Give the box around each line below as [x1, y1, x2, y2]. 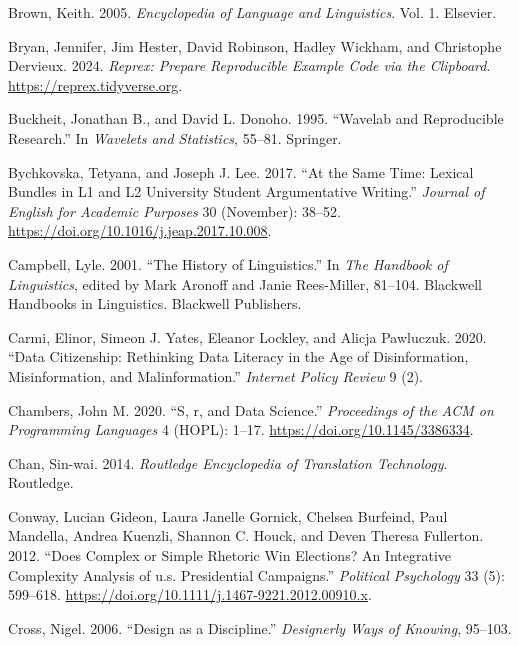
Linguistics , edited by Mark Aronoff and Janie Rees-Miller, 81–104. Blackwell [8, 273, 482, 294]
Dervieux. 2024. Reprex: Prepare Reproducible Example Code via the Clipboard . [8, 55, 491, 76]
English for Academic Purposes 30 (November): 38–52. [8, 200, 341, 221]
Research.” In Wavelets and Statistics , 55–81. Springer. [8, 127, 342, 148]
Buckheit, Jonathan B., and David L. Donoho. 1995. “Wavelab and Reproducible [8, 108, 504, 129]
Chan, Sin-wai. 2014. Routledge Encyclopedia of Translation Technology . [8, 452, 448, 473]
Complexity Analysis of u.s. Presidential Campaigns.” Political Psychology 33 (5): [8, 564, 505, 585]
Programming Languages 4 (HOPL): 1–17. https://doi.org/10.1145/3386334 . [8, 419, 474, 440]
